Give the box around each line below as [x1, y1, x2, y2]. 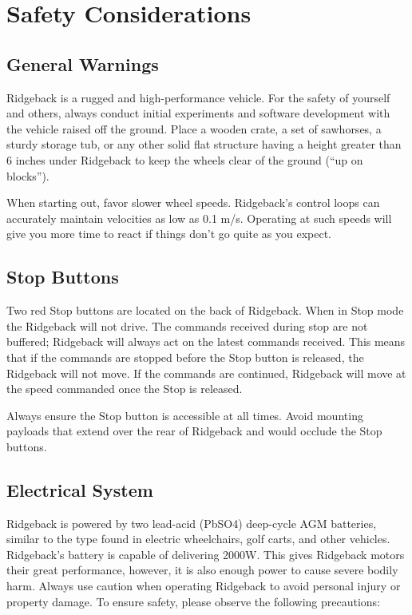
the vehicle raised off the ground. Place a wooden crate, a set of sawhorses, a [6, 120, 382, 137]
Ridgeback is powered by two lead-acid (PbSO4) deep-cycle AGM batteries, [6, 514, 377, 531]
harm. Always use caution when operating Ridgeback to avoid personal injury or [6, 577, 401, 594]
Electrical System [6, 477, 153, 502]
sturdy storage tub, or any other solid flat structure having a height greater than [6, 136, 402, 153]
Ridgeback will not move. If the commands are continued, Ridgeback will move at [6, 364, 406, 381]
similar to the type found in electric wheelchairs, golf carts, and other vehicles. [6, 530, 390, 547]
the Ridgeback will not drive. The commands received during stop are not [6, 317, 368, 334]
